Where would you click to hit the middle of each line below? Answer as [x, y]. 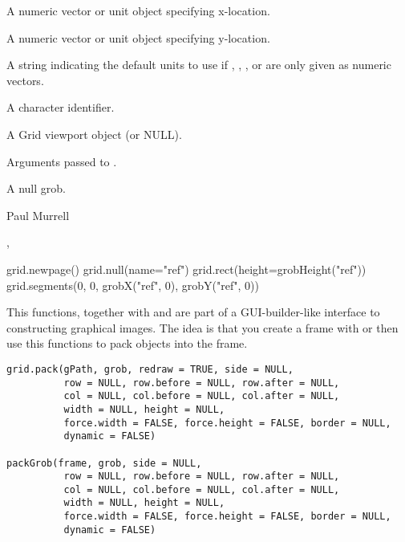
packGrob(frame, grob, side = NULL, [104, 463]
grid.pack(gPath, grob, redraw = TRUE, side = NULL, [150, 369]
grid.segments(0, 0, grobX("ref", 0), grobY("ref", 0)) [133, 285]
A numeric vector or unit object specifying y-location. [138, 37]
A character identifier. [61, 107]
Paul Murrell [38, 215]
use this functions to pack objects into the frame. [127, 343]
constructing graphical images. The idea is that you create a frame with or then [202, 327]
